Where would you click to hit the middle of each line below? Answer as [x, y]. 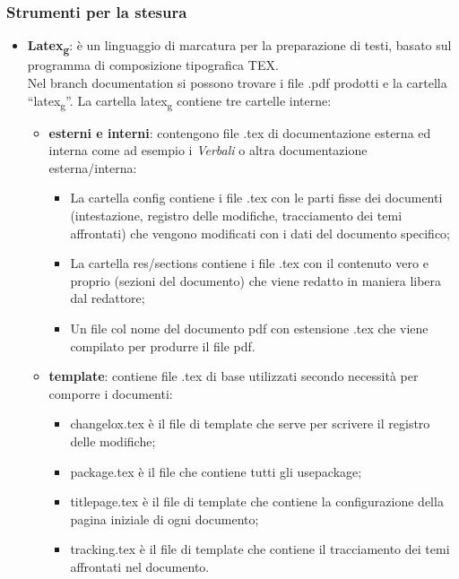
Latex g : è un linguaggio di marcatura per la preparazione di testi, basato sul [239, 47]
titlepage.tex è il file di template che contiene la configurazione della [257, 501]
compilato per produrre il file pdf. [163, 346]
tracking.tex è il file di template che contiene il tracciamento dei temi [260, 549]
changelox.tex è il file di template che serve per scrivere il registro [250, 423]
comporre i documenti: [111, 393]
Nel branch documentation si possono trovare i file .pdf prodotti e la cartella [237, 82]
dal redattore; [108, 298]
